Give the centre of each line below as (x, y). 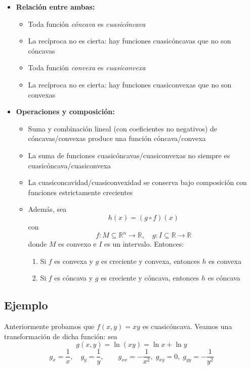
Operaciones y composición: (65, 111)
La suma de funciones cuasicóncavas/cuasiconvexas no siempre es (129, 155)
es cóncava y (74, 278)
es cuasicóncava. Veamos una (187, 326)
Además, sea (47, 209)
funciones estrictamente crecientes (80, 192)
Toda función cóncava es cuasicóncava (87, 24)
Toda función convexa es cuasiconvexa (87, 67)
